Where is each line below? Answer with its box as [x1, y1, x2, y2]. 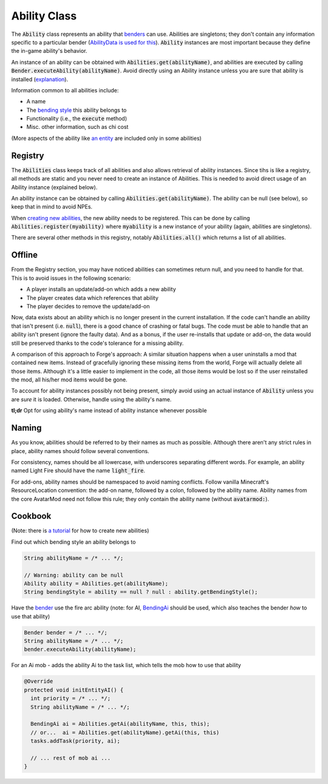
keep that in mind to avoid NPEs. [11, 203, 93, 210]
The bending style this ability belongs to [26, 106, 127, 114]
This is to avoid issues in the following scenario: [11, 274, 131, 282]
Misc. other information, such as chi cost [26, 123, 129, 131]
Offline [11, 250, 38, 260]
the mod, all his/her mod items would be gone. [11, 376, 128, 383]
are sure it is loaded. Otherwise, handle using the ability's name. [11, 395, 172, 403]
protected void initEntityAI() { [24, 686, 124, 693]
